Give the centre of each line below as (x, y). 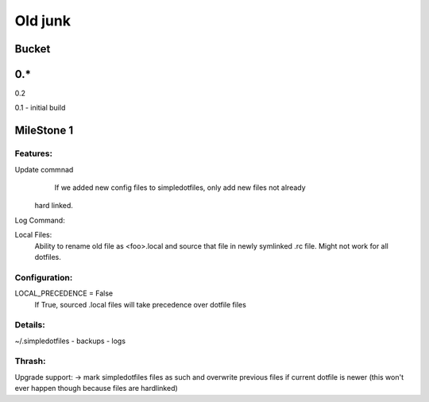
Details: (30, 325)
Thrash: (30, 361)
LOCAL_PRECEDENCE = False (64, 293)
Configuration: (44, 277)
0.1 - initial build (40, 108)
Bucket (33, 49)
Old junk (43, 21)
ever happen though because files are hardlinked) (96, 388)
